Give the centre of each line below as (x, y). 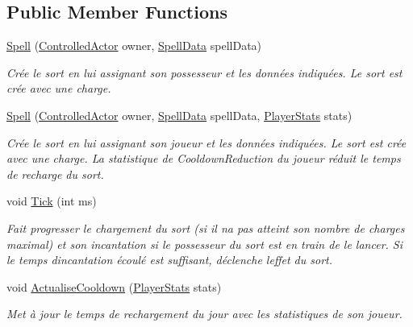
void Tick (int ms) (52, 201)
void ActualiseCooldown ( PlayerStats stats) (114, 286)
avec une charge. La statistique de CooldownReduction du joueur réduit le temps (204, 158)
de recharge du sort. (55, 174)
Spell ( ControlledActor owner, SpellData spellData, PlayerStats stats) (179, 115)
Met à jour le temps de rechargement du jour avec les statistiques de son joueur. (204, 314)
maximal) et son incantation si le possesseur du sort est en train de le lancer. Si (205, 244)
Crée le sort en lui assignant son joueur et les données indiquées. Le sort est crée (206, 142)
